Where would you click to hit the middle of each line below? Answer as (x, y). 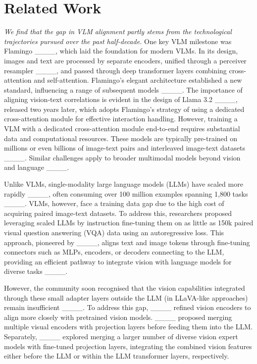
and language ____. (37, 167)
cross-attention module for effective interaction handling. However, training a (121, 119)
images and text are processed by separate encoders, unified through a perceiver (125, 60)
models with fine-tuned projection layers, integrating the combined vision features (128, 346)
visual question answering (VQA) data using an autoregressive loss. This (114, 232)
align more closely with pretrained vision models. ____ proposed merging (118, 317)
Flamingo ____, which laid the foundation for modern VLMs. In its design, (121, 51)
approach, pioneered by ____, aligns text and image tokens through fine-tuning (127, 242)
